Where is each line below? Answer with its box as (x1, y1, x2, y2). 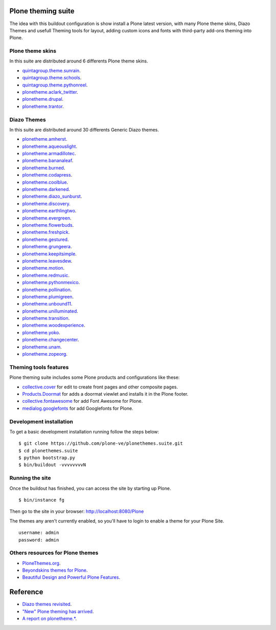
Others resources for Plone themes (9, 549, 99, 556)
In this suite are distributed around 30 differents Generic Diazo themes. (9, 126, 159, 133)
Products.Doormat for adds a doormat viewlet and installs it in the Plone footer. (22, 390, 189, 397)
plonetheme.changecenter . (22, 337, 79, 343)
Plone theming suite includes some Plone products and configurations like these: (9, 374, 180, 381)
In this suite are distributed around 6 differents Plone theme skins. (9, 58, 148, 64)
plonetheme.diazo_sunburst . (22, 193, 82, 200)
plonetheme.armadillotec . (22, 150, 76, 157)
